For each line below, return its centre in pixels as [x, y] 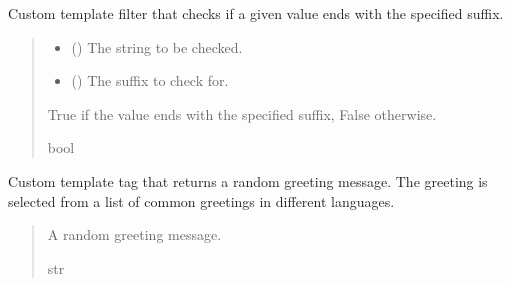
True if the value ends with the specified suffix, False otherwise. [242, 113]
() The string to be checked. [157, 46]
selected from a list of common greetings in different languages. [201, 200]
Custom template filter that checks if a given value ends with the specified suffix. [256, 13]
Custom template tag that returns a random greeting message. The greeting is [248, 180]
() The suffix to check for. [150, 80]
